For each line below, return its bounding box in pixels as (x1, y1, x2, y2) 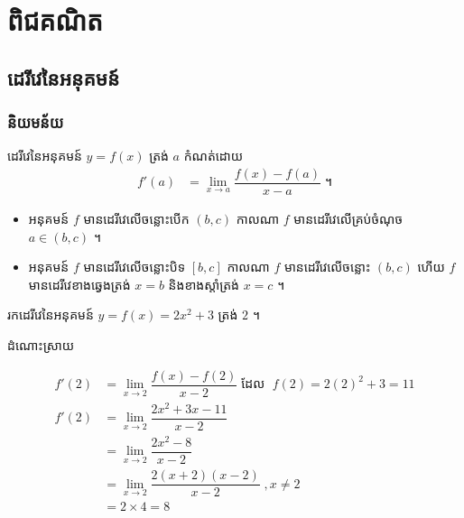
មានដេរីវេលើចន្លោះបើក (83, 209, 190, 228)
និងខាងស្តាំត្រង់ (168, 274, 240, 293)
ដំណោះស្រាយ (7, 336, 75, 355)
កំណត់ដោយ (183, 146, 244, 165)
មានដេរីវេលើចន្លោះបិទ (83, 257, 186, 276)
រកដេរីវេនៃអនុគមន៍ (7, 305, 94, 324)
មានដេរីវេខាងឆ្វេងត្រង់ (28, 274, 131, 293)
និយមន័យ (7, 111, 64, 134)
